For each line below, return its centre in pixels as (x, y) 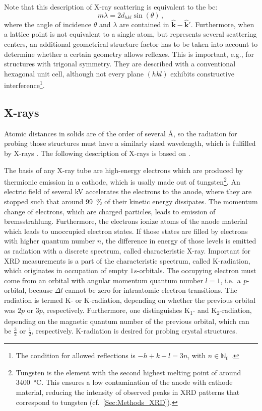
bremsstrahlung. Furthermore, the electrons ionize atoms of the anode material (126, 221)
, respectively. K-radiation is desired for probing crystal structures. (134, 331)
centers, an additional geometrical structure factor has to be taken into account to (131, 44)
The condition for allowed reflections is (76, 355)
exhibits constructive (202, 73)
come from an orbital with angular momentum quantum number (104, 280)
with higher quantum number (50, 241)
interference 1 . (24, 85)
